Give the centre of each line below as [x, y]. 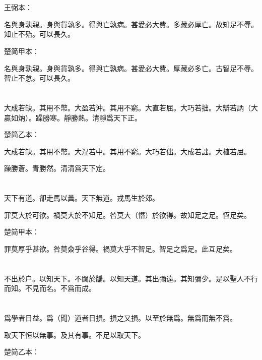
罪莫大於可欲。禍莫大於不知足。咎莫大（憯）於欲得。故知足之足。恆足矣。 [127, 215]
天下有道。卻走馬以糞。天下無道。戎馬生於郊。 [82, 198]
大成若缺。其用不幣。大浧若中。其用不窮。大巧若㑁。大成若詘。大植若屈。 [127, 151]
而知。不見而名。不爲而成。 [50, 288]
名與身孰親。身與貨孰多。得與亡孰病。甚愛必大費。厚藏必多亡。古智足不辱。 [131, 68]
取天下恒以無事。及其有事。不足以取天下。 [75, 335]
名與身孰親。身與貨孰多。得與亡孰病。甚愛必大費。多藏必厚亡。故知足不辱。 [131, 24]
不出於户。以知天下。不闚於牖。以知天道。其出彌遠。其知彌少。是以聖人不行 [131, 278]
